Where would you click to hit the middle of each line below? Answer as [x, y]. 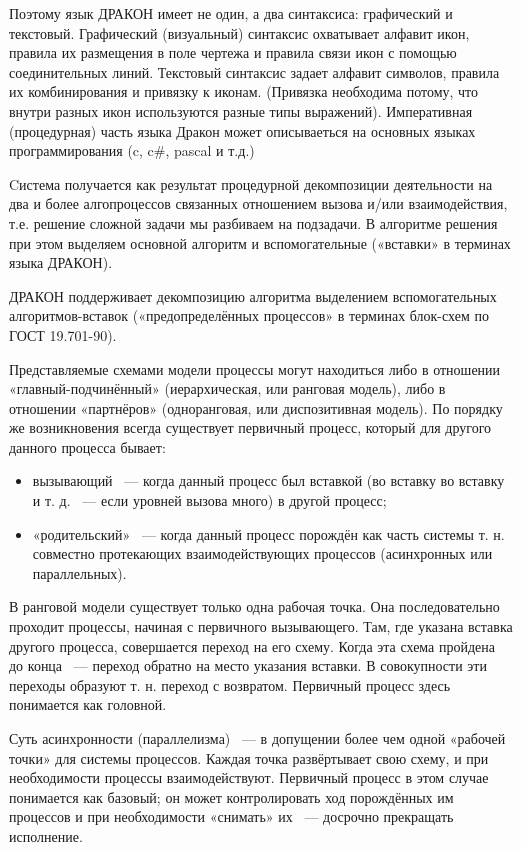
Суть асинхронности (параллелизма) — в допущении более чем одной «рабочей [257, 738]
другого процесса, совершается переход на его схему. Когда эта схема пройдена [252, 645]
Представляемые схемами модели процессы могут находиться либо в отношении [255, 368]
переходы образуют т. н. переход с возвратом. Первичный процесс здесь [230, 684]
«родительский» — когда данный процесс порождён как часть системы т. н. [268, 533]
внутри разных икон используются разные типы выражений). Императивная [241, 110]
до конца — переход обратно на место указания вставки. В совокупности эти [248, 665]
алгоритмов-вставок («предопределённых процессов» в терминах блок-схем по [249, 315]
